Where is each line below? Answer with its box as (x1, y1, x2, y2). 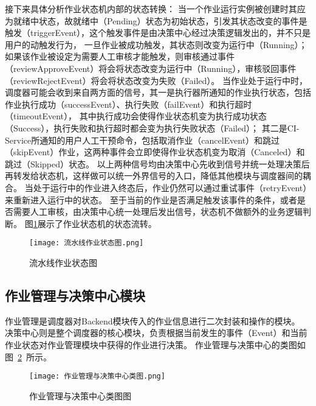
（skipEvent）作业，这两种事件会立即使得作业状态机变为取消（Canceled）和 (5, 145, 305, 158)
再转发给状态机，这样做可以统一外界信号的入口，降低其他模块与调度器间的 (5, 169, 303, 182)
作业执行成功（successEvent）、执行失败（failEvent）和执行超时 (5, 97, 252, 110)
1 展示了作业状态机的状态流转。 (33, 217, 157, 229)
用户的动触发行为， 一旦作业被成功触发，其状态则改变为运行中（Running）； (5, 38, 307, 51)
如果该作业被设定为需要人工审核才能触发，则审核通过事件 (5, 50, 235, 63)
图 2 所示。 (5, 350, 52, 363)
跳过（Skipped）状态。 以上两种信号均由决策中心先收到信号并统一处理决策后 (5, 157, 310, 170)
